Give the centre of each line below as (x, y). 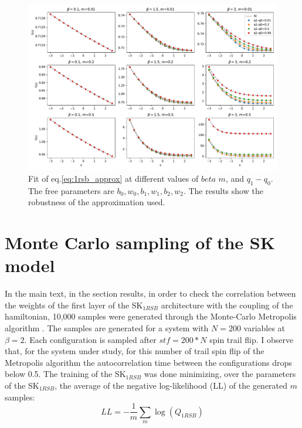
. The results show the (223, 190)
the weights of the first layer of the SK (74, 305)
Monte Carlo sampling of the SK (140, 242)
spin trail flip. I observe (252, 339)
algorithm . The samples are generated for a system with (107, 328)
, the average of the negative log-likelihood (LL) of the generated (171, 385)
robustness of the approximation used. (97, 202)
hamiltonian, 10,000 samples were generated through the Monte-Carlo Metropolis (151, 316)
